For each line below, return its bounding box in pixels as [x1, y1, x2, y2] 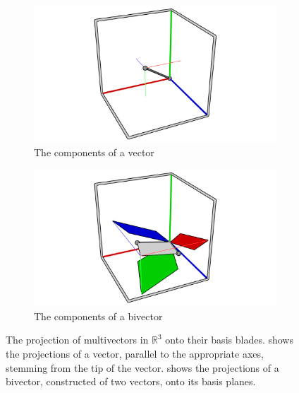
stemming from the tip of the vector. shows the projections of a [6, 360, 279, 375]
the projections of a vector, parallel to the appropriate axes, [6, 346, 264, 360]
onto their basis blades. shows [165, 332, 293, 347]
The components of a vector [34, 145, 154, 160]
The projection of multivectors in [6, 332, 149, 347]
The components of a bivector [34, 308, 163, 323]
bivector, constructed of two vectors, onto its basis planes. [6, 374, 256, 389]
